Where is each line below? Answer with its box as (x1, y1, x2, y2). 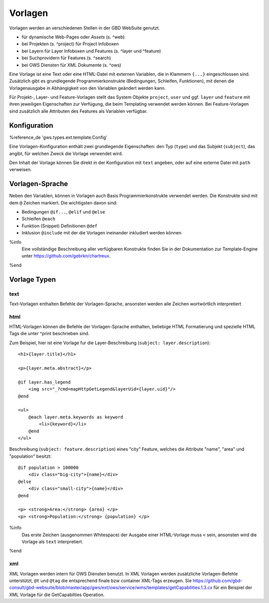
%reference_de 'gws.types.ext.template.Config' (9, 134, 108, 140)
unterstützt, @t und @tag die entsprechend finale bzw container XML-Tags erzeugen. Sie (9, 578, 192, 584)
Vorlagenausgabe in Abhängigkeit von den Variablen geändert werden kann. (9, 85, 166, 91)
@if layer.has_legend (18, 379, 71, 385)
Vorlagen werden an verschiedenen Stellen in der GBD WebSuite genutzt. (9, 25, 160, 31)
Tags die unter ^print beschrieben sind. (9, 331, 90, 337)
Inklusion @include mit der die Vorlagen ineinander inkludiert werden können (21, 230, 182, 236)
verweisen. (9, 167, 32, 173)
